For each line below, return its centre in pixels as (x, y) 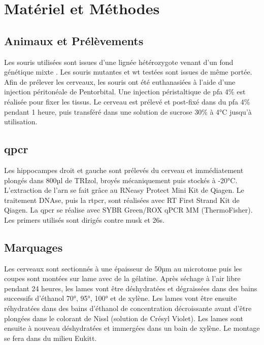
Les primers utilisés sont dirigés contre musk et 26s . (84, 219)
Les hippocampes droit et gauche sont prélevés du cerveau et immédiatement (124, 170)
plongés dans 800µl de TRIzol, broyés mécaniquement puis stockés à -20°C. (121, 180)
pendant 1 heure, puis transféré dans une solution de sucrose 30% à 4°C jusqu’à (128, 111)
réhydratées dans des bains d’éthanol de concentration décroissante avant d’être (128, 308)
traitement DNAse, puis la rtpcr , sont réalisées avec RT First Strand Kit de (122, 200)
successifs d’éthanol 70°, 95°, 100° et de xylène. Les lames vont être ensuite (121, 298)
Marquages (34, 247)
